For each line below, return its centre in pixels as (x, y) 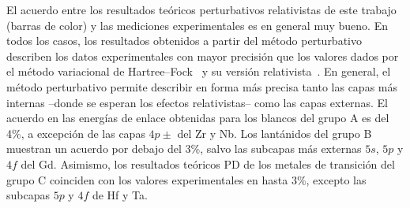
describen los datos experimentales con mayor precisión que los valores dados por (203, 56)
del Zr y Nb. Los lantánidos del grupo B (275, 133)
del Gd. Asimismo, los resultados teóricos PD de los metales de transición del (208, 163)
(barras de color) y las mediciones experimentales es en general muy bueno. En (197, 25)
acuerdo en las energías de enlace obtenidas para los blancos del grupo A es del (198, 118)
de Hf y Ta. (120, 195)
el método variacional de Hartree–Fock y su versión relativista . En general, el (199, 71)
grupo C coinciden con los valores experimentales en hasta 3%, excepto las (186, 179)
